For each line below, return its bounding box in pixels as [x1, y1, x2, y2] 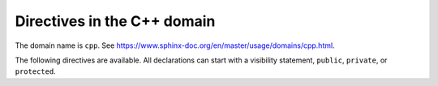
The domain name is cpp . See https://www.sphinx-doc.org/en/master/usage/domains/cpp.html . [15, 41, 336, 50]
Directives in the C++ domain [15, 12, 216, 30]
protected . [15, 67, 56, 76]
